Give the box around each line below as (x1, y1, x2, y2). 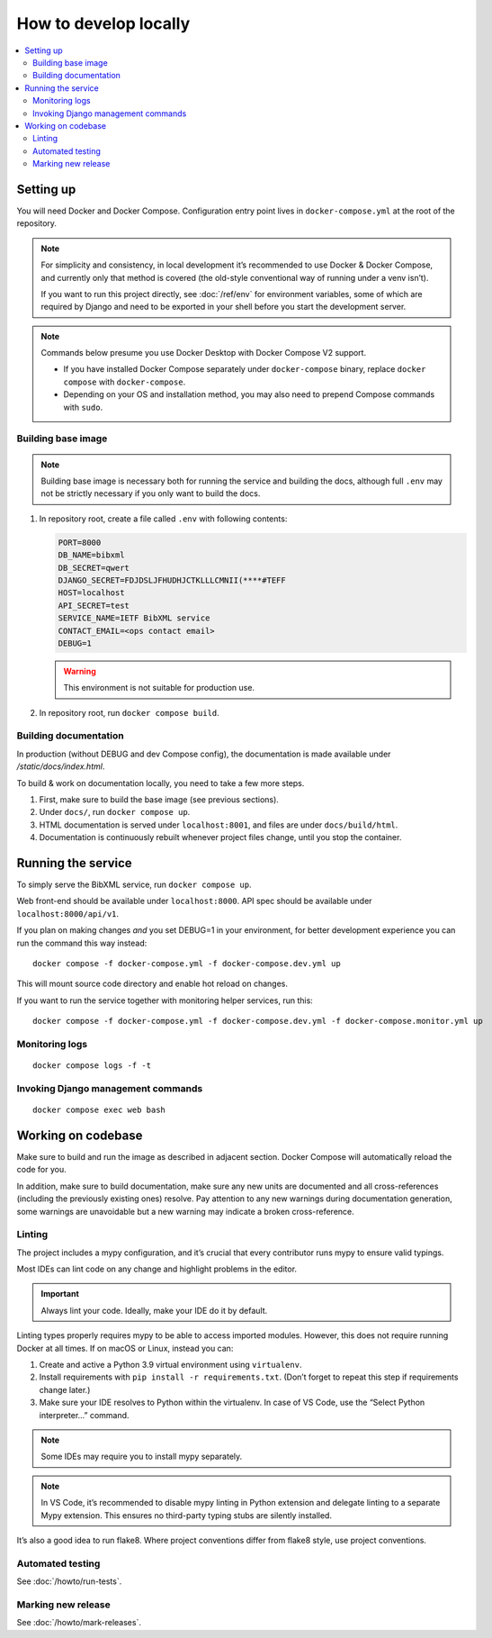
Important (40, 1289, 80, 1299)
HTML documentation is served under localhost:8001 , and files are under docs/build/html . (39, 819, 398, 830)
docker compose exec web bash (32, 1105, 166, 1116)
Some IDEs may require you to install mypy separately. (40, 1451, 243, 1462)
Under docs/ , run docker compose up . (39, 807, 191, 818)
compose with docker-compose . (63, 376, 186, 387)
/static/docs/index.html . (16, 761, 105, 772)
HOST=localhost (58, 588, 125, 598)
